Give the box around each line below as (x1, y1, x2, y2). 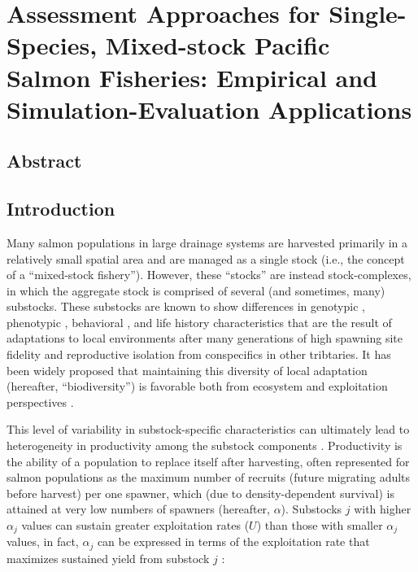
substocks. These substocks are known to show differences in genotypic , (7, 298, 365, 315)
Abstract (7, 148, 82, 173)
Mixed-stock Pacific (105, 28, 330, 62)
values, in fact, (7, 533, 79, 550)
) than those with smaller (256, 517, 383, 534)
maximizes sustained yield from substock (7, 549, 210, 566)
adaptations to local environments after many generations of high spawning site (7, 330, 403, 347)
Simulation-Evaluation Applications (7, 92, 412, 125)
